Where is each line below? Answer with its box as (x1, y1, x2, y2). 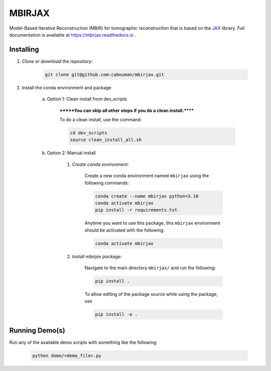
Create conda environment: (72, 161, 129, 167)
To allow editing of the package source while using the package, (84, 291, 218, 297)
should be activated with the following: (84, 227, 165, 233)
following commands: (84, 179, 129, 185)
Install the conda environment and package (22, 84, 111, 90)
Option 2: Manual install (47, 150, 96, 156)
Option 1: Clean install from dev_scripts (47, 96, 127, 102)
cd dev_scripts (70, 130, 107, 135)
